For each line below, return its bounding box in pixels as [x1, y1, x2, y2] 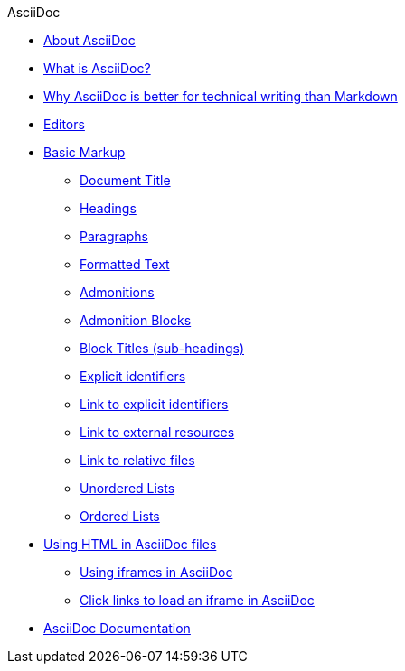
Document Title [80, 172, 171, 188]
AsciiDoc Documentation [43, 620, 191, 636]
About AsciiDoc [43, 33, 136, 48]
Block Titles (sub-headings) [80, 340, 244, 356]
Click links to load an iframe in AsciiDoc [80, 592, 315, 608]
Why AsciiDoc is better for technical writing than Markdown [43, 89, 398, 104]
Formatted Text [80, 256, 170, 272]
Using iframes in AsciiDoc [80, 564, 233, 580]
